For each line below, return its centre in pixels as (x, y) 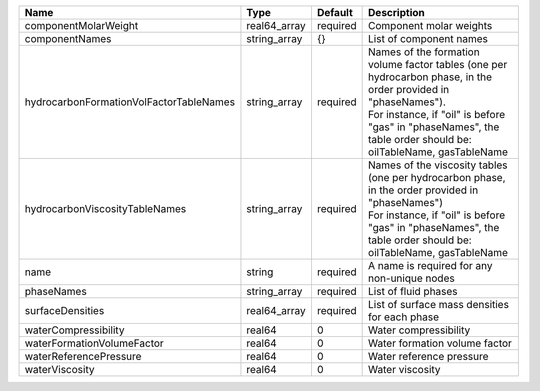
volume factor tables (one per (438, 64)
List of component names (428, 38)
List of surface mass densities (439, 304)
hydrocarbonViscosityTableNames (105, 208)
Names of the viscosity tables (438, 165)
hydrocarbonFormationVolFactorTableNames (129, 102)
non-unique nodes (411, 278)
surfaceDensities (64, 310)
